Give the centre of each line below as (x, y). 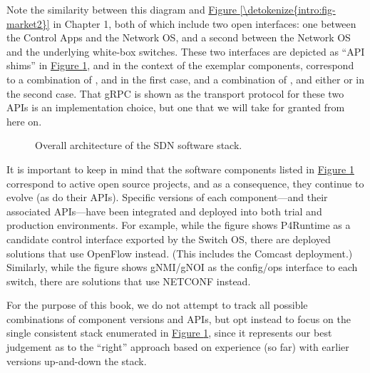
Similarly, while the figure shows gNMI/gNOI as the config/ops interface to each (182, 267)
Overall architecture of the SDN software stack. (139, 145)
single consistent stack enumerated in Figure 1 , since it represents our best (169, 333)
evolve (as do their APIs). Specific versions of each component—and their (167, 197)
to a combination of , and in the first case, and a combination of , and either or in (185, 79)
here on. (24, 121)
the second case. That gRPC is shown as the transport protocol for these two (175, 93)
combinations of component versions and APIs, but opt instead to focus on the (179, 318)
